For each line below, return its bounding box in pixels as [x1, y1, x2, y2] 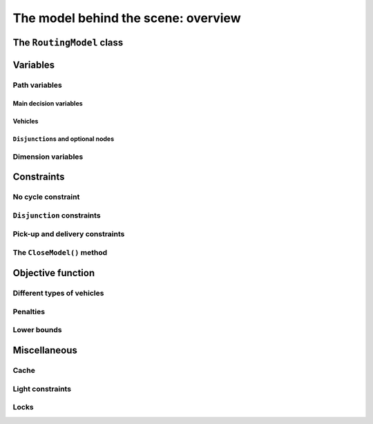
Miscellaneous [12, 345, 77, 356]
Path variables [12, 80, 62, 90]
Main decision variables [12, 99, 83, 107]
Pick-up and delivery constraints [12, 229, 125, 239]
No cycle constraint [12, 192, 80, 202]
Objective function [12, 267, 95, 279]
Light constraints [12, 384, 72, 394]
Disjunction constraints [12, 211, 101, 220]
